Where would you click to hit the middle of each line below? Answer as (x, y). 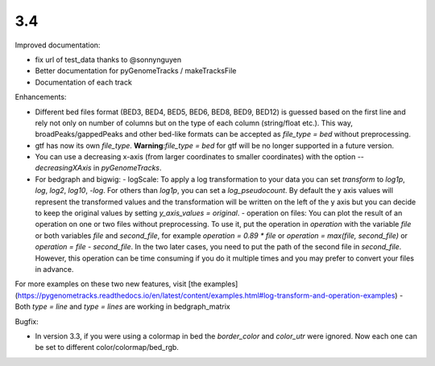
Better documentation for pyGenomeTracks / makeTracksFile (136, 71)
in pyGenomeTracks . (127, 168)
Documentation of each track (83, 82)
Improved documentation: (58, 45)
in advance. (54, 269)
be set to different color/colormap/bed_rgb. (107, 347)
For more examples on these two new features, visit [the (108, 284)
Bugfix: (27, 321)
